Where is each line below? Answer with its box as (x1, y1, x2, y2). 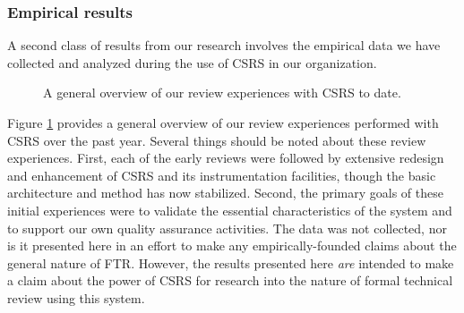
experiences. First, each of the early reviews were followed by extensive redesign (7, 148, 444, 167)
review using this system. (7, 288, 145, 307)
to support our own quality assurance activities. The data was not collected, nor (7, 218, 447, 237)
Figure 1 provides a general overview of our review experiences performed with (7, 114, 439, 131)
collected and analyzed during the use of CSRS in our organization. (7, 53, 377, 72)
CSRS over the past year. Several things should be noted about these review (7, 131, 426, 149)
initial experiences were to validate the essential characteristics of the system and (7, 200, 452, 219)
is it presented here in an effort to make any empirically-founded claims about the (7, 236, 457, 255)
